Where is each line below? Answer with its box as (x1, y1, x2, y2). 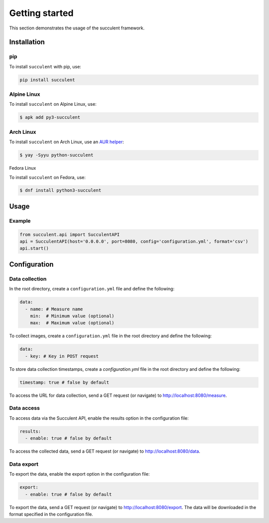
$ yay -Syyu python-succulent (19, 152, 94, 158)
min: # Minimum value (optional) (30, 313, 115, 319)
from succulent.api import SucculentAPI (19, 232, 120, 237)
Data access (9, 405, 40, 412)
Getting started (9, 7, 74, 18)
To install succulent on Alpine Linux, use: (9, 101, 97, 107)
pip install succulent (19, 77, 75, 82)
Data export (9, 461, 38, 468)
